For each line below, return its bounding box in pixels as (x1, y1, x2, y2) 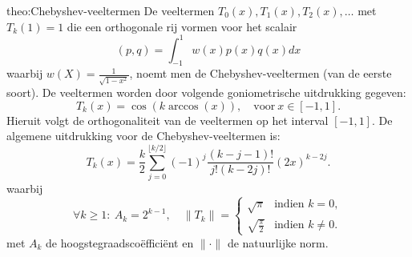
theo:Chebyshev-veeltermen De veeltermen (6, 2, 215, 18)
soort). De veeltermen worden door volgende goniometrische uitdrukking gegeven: (6, 84, 406, 101)
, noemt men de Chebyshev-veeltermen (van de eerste (129, 65, 392, 82)
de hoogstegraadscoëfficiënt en (46, 234, 194, 251)
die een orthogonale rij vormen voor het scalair (67, 18, 297, 34)
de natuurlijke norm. (227, 234, 329, 251)
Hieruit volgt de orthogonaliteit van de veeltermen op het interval (6, 111, 329, 128)
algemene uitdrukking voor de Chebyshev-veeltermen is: (6, 127, 281, 144)
